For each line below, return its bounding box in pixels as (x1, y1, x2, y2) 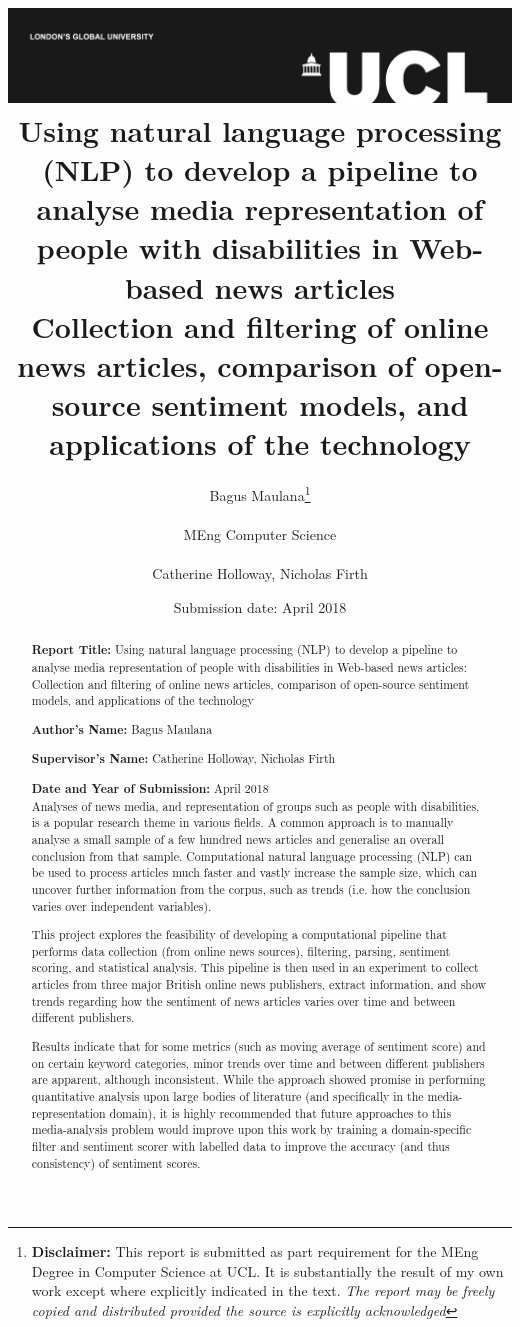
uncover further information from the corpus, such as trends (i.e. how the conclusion (31, 880, 471, 897)
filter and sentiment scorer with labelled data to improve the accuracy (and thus (31, 1137, 450, 1154)
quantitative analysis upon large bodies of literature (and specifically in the (31, 1087, 424, 1104)
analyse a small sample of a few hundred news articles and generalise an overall (31, 830, 445, 847)
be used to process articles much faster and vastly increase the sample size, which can (31, 864, 478, 881)
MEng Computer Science (183, 524, 337, 545)
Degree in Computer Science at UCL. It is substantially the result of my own (31, 1260, 504, 1281)
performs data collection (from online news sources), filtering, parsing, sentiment (31, 942, 451, 959)
